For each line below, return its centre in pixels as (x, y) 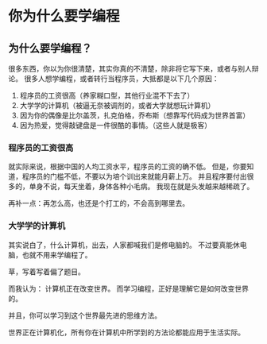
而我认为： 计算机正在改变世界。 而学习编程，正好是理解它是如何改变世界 (128, 288)
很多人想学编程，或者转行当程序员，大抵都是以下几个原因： (121, 79)
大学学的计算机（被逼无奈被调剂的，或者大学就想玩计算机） (117, 105)
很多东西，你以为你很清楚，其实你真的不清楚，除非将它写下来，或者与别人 (130, 69)
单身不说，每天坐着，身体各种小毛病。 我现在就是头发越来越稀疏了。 (141, 187)
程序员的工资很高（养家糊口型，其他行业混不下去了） (107, 95)
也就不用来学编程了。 (57, 254)
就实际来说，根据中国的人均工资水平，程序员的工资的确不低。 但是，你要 (128, 167)
